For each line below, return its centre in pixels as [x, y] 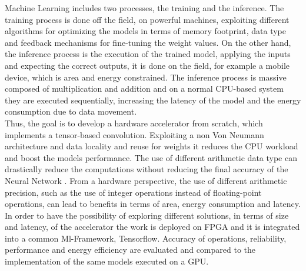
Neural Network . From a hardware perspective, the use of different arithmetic [146, 180]
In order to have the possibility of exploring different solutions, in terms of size [147, 215]
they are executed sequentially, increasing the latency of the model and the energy [153, 100]
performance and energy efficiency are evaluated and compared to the [130, 250]
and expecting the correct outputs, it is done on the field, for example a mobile [147, 65]
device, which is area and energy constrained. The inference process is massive [146, 77]
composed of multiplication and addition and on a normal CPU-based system [144, 88]
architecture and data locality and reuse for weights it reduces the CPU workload [152, 146]
